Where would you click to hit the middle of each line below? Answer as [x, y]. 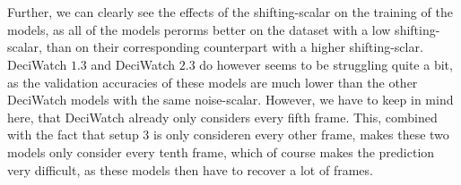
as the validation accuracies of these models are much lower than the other [213, 82]
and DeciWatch [133, 64]
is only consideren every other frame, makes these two [301, 135]
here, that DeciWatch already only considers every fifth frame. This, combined [222, 117]
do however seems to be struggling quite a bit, [326, 64]
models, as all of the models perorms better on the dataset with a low [199, 29]
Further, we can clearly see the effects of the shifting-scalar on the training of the [230, 12]
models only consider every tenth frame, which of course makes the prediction [221, 151]
